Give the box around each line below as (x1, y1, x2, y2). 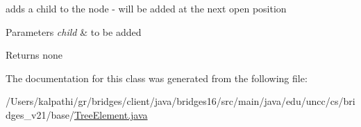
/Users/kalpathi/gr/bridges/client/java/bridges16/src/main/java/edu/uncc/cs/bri (6, 94, 355, 108)
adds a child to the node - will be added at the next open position (6, 1, 287, 15)
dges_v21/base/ (6, 107, 74, 121)
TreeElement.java (74, 107, 148, 121)
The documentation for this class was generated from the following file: (6, 70, 308, 85)
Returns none (6, 48, 62, 62)
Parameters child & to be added (6, 24, 142, 39)
